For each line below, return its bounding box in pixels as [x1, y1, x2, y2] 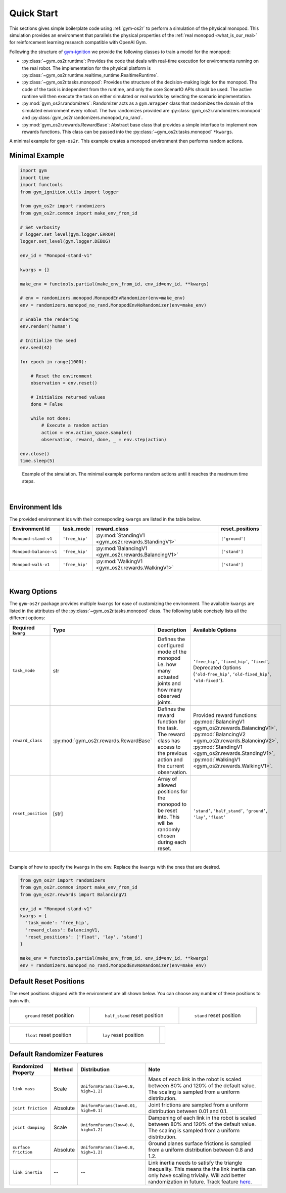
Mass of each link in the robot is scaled [148, 1076, 242, 1083]
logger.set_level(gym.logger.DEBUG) [20, 238, 111, 244]
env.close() [20, 451, 50, 457]
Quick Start [9, 8, 58, 19]
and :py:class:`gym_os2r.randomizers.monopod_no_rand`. [22, 114, 143, 121]
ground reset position [25, 1012, 74, 1019]
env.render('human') [20, 324, 71, 329]
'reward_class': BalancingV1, [25, 927, 101, 933]
